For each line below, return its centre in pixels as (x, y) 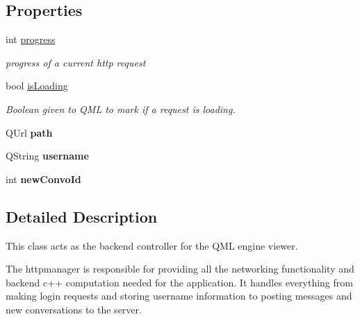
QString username (47, 156)
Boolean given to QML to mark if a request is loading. (121, 109)
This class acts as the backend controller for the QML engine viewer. (152, 245)
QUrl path (29, 132)
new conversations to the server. (74, 309)
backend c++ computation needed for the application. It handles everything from (179, 282)
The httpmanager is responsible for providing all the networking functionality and (180, 269)
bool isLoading (37, 86)
